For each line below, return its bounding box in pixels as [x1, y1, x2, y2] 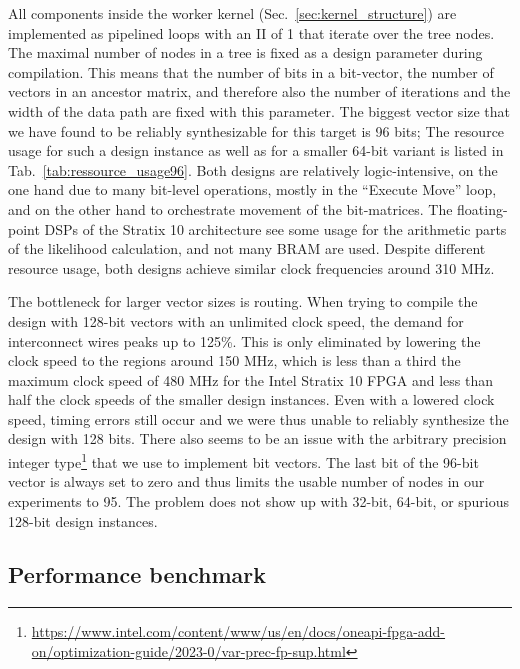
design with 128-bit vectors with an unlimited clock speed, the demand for [8, 310, 464, 331]
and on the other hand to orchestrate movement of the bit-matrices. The [8, 198, 453, 219]
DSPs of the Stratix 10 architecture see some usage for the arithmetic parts [44, 218, 507, 239]
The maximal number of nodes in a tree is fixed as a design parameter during [8, 42, 483, 63]
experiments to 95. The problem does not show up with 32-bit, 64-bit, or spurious [8, 490, 510, 511]
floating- [457, 198, 508, 219]
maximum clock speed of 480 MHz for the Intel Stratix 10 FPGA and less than [8, 369, 493, 390]
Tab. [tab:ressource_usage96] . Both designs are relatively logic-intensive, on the [8, 159, 498, 180]
